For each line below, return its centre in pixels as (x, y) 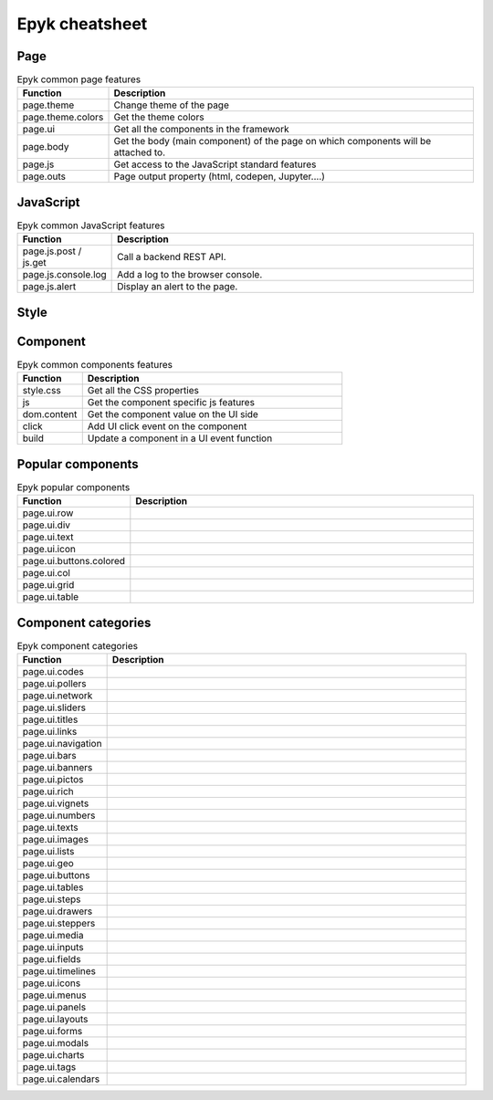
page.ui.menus (54, 995)
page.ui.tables (53, 887)
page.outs (44, 176)
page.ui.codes (53, 672)
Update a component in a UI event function (180, 438)
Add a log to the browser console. (190, 275)
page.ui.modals (56, 1043)
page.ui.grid (48, 585)
